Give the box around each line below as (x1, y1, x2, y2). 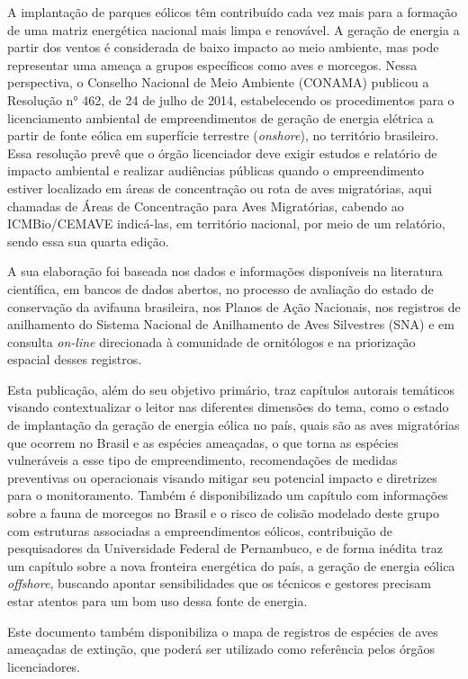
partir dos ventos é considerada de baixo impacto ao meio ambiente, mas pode (7, 38, 439, 57)
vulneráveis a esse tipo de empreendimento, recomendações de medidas (7, 451, 398, 469)
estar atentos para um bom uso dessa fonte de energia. (7, 592, 308, 610)
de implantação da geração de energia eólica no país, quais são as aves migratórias (7, 415, 460, 434)
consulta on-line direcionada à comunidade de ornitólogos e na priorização (7, 332, 416, 351)
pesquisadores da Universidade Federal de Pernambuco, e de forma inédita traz (7, 539, 443, 558)
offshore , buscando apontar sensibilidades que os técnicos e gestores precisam (7, 574, 431, 593)
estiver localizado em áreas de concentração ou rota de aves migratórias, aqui (7, 178, 432, 197)
